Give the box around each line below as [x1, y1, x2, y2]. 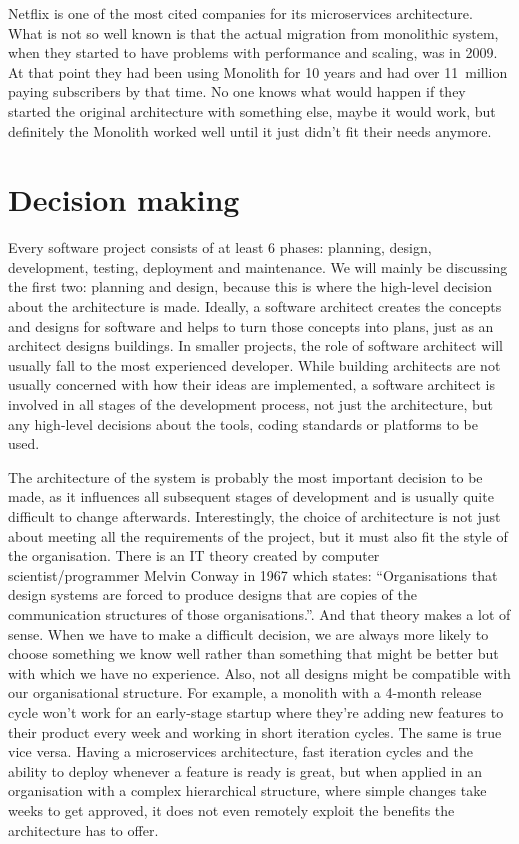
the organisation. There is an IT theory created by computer [8, 545, 380, 566]
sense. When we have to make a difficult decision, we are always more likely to [8, 623, 489, 644]
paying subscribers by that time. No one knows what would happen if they [8, 81, 466, 102]
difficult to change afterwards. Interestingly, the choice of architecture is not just [8, 506, 501, 526]
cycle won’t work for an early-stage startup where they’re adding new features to [8, 701, 504, 722]
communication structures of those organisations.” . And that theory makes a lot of [8, 603, 511, 624]
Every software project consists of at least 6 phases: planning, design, [8, 237, 432, 258]
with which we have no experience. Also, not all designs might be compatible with [8, 662, 511, 683]
